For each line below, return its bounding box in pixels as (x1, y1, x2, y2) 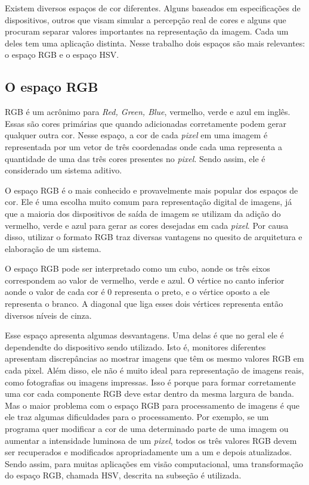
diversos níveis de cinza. (5, 309, 92, 321)
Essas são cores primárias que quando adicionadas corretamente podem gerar (5, 117, 286, 129)
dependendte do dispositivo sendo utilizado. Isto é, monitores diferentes (5, 340, 266, 353)
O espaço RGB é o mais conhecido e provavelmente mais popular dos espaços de (5, 184, 298, 196)
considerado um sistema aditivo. (5, 164, 122, 176)
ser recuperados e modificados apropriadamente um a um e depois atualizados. (5, 446, 292, 458)
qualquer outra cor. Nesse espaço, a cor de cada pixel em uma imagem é (5, 129, 268, 141)
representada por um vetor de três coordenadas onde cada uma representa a (5, 140, 282, 153)
